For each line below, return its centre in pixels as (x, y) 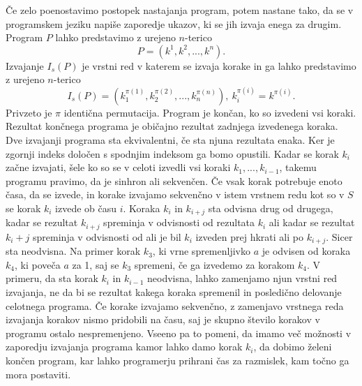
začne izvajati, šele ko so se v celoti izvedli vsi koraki (118, 167)
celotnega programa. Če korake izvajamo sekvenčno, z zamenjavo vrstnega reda (175, 305)
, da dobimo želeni (293, 347)
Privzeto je (29, 112)
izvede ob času (86, 208)
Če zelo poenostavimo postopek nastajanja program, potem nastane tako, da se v (180, 10)
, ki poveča (37, 264)
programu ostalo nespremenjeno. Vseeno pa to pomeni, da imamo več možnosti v (179, 333)
